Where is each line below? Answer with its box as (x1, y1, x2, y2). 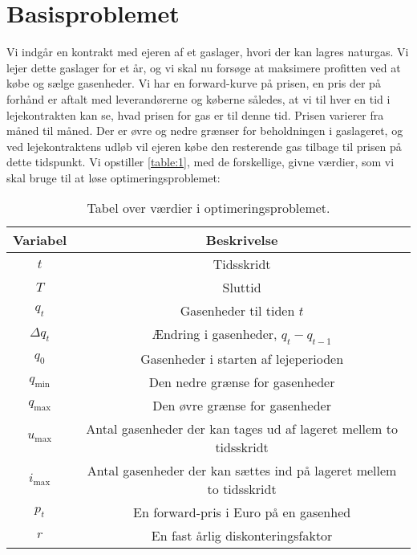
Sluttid (222, 278, 261, 297)
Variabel (13, 231, 67, 250)
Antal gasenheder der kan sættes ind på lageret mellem (87, 460, 397, 480)
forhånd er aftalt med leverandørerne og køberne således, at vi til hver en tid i (6, 90, 391, 107)
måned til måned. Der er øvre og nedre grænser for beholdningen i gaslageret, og (6, 122, 403, 139)
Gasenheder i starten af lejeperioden (140, 349, 344, 368)
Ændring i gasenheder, (152, 324, 277, 344)
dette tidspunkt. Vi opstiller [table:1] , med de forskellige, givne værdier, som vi (6, 153, 395, 170)
